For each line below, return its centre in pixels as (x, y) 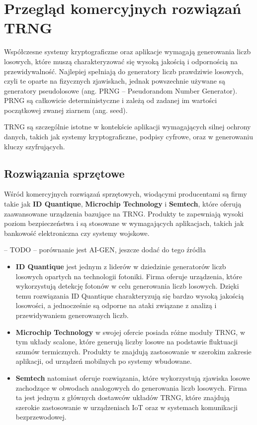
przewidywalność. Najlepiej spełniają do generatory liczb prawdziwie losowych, (124, 71)
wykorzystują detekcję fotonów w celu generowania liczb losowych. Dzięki (127, 286)
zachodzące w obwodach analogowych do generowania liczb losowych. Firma (131, 387)
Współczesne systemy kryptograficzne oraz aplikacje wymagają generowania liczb (128, 52)
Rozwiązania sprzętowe (64, 173)
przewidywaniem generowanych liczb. (72, 315)
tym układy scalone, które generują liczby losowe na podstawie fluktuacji (127, 342)
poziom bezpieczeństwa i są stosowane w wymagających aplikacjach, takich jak (124, 223)
